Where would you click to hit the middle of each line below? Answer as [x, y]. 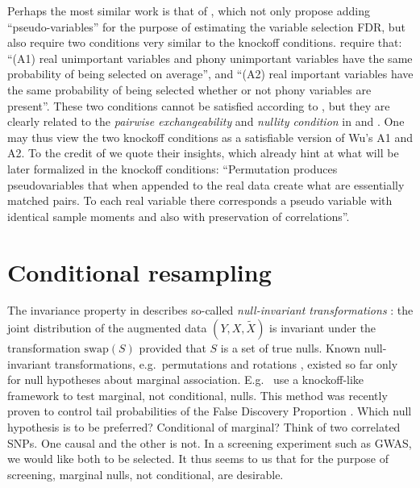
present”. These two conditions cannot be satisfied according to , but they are [199, 105]
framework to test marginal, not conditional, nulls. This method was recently [198, 395]
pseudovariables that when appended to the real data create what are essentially [206, 184]
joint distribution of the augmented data [107, 328]
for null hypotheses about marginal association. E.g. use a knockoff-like [186, 380]
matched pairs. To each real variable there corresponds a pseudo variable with [200, 200]
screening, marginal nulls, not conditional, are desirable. [146, 474]
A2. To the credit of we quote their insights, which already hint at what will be [203, 153]
